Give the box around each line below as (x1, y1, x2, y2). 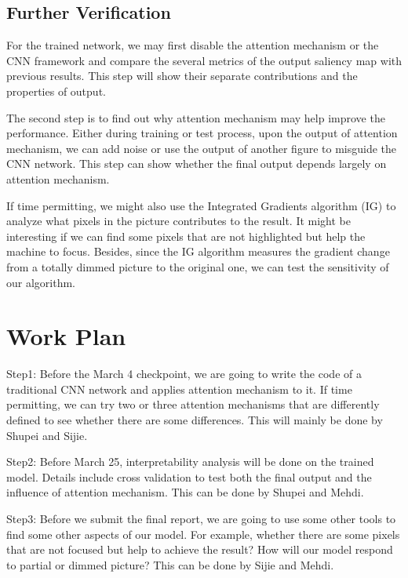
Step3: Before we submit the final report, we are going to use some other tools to (6, 510, 396, 526)
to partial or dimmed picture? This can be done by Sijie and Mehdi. (6, 556, 334, 573)
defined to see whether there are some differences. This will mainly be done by (6, 412, 383, 428)
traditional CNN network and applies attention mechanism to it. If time (6, 380, 352, 397)
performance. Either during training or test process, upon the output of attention (6, 125, 398, 141)
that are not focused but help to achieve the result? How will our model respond (6, 541, 393, 558)
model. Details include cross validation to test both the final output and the (6, 468, 372, 485)
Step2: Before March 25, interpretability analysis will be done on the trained (6, 453, 374, 470)
